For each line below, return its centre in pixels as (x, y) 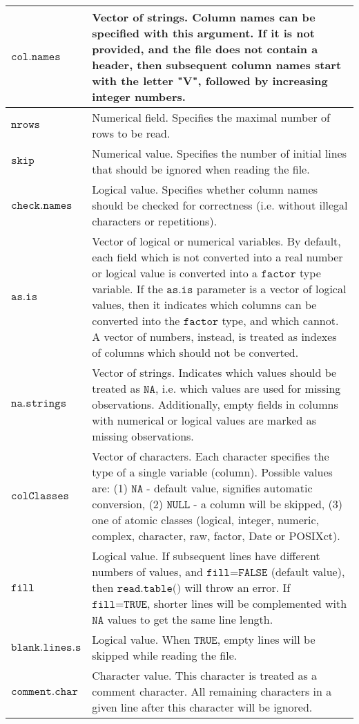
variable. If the (128, 289)
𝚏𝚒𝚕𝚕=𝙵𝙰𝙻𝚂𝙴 (237, 573)
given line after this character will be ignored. (202, 707)
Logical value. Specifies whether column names (205, 189)
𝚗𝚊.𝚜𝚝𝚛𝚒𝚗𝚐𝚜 (39, 403)
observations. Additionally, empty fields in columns (215, 404)
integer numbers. (139, 96)
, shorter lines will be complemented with (247, 603)
